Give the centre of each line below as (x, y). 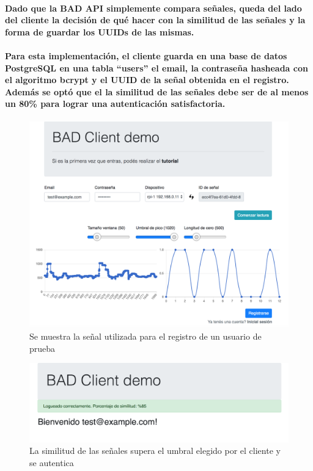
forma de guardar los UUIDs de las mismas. (100, 31)
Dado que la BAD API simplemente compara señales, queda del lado (153, 8)
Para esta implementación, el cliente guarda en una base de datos (146, 55)
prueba (42, 348)
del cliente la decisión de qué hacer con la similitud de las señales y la (155, 20)
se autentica (52, 462)
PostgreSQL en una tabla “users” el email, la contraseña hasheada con (156, 68)
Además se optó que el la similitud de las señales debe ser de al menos (157, 91)
